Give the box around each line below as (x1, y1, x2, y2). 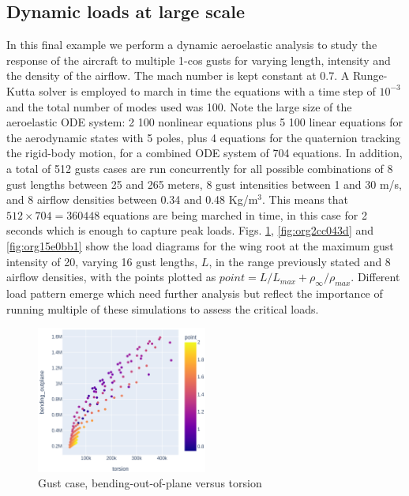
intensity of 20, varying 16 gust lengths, (6, 253, 198, 269)
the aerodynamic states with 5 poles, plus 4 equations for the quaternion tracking (6, 129, 401, 145)
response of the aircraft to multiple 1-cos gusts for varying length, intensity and (6, 51, 391, 68)
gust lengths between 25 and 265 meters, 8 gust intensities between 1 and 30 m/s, (6, 175, 403, 192)
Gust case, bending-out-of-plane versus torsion (38, 475, 262, 491)
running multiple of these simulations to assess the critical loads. (6, 300, 319, 317)
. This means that (261, 191, 349, 208)
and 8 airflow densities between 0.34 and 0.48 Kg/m (6, 191, 258, 208)
